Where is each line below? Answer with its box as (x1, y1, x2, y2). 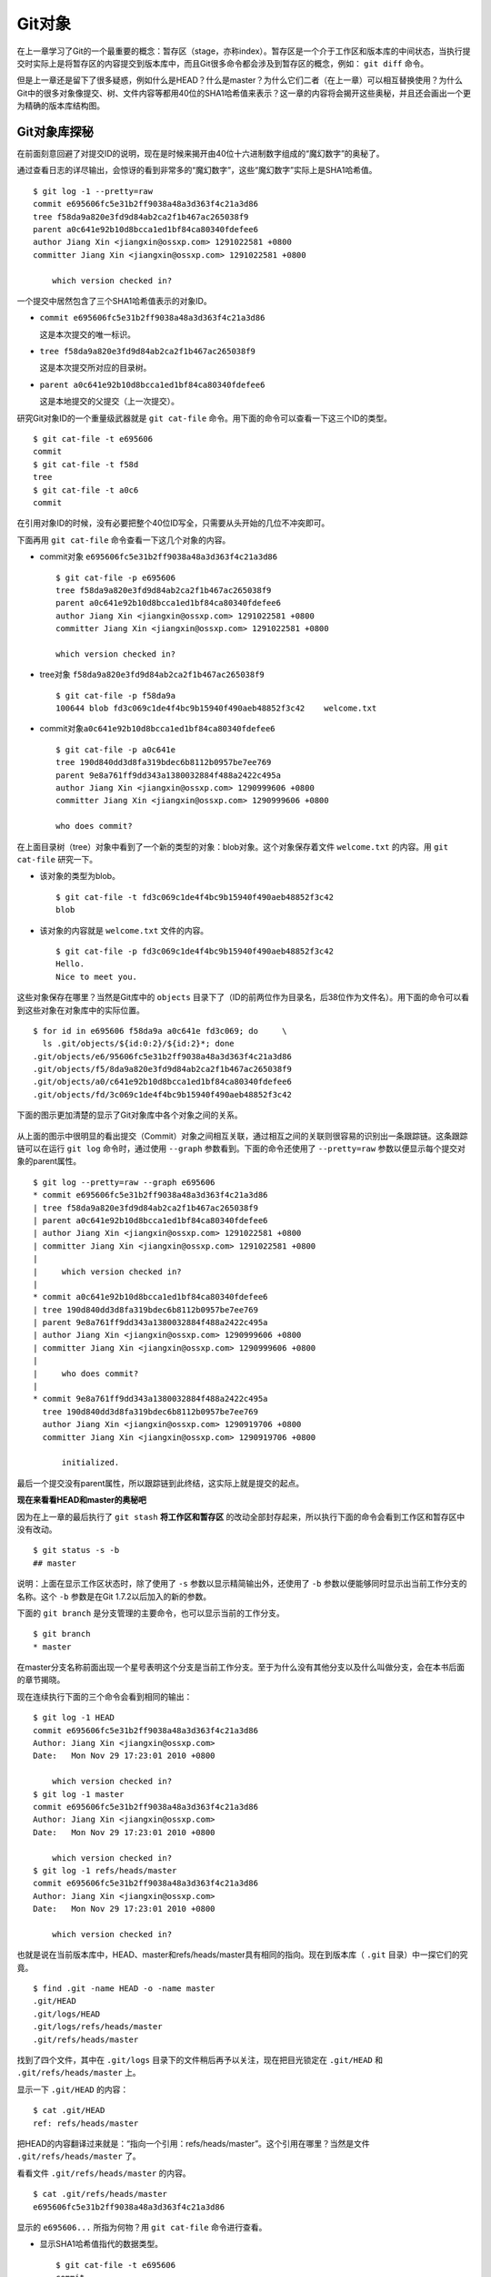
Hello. (55, 959, 85, 969)
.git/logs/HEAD (33, 2008, 101, 2019)
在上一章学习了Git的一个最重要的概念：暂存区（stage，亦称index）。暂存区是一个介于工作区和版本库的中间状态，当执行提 (16, 46, 471, 56)
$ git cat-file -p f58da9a (55, 690, 176, 700)
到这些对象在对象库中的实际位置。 (16, 1005, 145, 1016)
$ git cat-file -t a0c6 (33, 485, 139, 495)
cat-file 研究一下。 (16, 853, 98, 864)
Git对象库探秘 (16, 124, 95, 139)
